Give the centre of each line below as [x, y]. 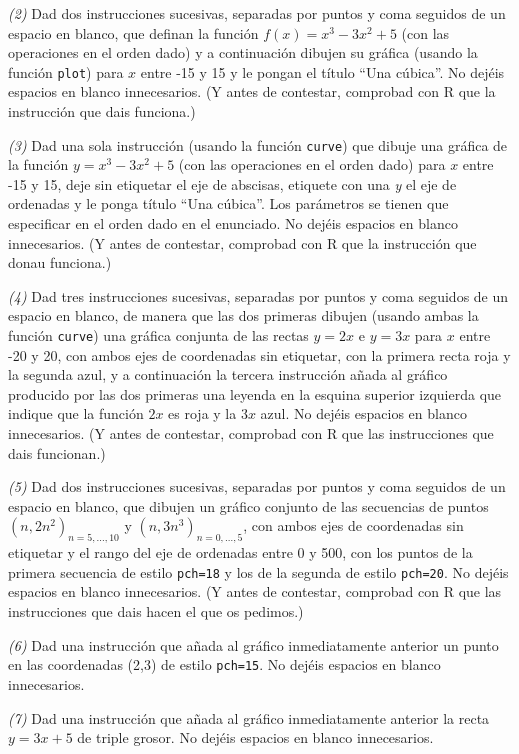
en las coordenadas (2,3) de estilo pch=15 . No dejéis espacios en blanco [224, 664]
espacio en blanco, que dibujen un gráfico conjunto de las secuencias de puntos [248, 505]
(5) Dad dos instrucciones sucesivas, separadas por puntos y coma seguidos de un [257, 486]
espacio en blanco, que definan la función [133, 32]
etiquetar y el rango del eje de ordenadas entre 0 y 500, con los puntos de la [240, 552]
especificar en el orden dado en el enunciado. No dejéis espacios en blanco [233, 223]
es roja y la [202, 413]
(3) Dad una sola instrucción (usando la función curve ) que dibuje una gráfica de [258, 144]
